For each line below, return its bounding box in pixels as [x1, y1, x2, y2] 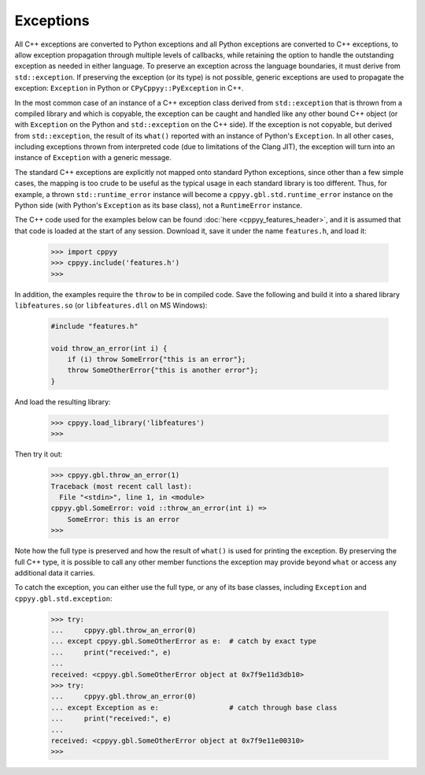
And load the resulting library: [14, 397, 111, 406]
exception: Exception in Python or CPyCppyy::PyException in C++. [14, 84, 244, 93]
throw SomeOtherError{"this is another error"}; [67, 366, 259, 374]
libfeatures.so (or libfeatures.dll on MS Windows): [14, 300, 208, 310]
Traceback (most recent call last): [50, 482, 193, 490]
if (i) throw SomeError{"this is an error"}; [67, 355, 246, 364]
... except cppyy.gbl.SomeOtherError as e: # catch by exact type [50, 637, 317, 646]
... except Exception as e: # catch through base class [50, 702, 338, 712]
